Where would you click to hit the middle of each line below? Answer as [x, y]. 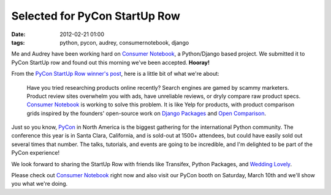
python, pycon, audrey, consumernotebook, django [124, 42]
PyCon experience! [36, 153]
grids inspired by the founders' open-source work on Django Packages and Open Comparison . [146, 113]
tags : [18, 42]
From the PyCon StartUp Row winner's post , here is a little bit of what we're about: [116, 74]
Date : [18, 34]
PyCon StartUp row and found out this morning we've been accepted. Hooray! [111, 62]
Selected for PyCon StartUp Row [96, 16]
